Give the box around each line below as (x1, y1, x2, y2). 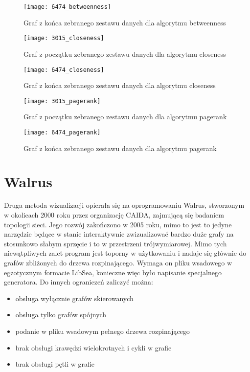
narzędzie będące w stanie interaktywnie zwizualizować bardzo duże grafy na (4, 229, 234, 239)
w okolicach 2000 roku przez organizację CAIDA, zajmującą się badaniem (4, 209, 224, 219)
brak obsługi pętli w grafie (15, 359, 95, 369)
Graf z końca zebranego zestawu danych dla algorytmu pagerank (23, 143, 217, 153)
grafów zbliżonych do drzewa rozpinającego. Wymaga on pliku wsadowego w (4, 257, 232, 267)
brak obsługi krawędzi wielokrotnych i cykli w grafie (15, 342, 172, 352)
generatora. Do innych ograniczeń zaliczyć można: (4, 277, 153, 287)
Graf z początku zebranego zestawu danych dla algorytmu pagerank (23, 111, 227, 122)
